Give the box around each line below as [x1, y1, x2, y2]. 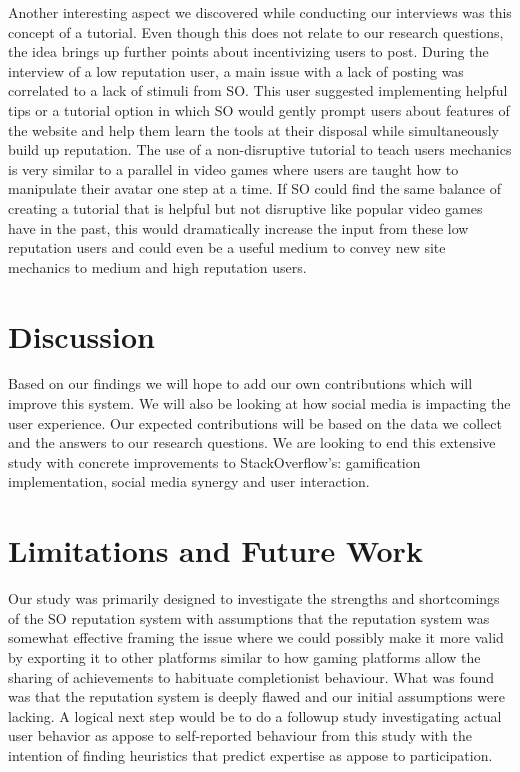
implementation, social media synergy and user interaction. [8, 471, 370, 492]
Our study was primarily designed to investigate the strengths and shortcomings [8, 588, 500, 609]
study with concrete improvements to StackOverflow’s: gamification [8, 451, 421, 472]
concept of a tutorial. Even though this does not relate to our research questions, [8, 21, 504, 42]
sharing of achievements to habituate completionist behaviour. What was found [8, 666, 495, 687]
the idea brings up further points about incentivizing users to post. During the [8, 41, 489, 62]
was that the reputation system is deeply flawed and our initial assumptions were [8, 686, 505, 707]
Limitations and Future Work [8, 530, 423, 571]
